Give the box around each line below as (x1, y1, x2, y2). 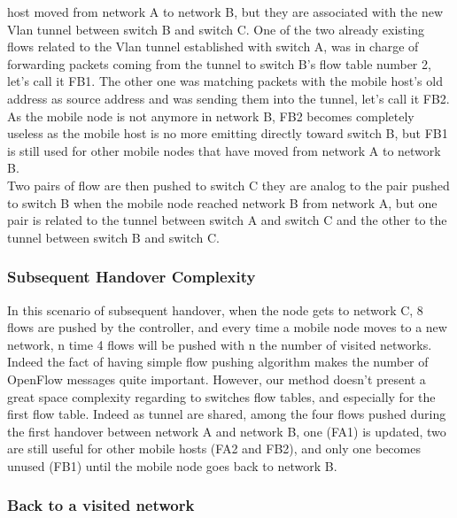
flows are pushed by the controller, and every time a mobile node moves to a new (7, 318, 447, 336)
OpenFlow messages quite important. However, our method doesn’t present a (7, 369, 426, 388)
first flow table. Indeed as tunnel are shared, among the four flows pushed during (7, 405, 446, 423)
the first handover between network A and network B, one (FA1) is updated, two (7, 421, 446, 440)
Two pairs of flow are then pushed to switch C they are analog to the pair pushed (7, 175, 450, 194)
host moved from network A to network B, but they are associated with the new (7, 3, 444, 20)
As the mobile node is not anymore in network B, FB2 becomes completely (7, 106, 414, 125)
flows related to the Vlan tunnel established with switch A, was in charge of (7, 37, 419, 56)
